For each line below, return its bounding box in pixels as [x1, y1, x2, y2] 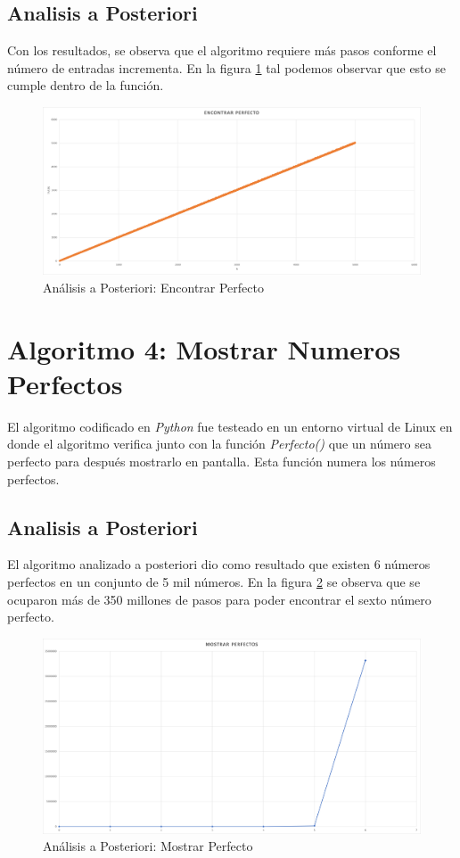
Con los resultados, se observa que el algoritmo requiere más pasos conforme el [7, 41, 437, 60]
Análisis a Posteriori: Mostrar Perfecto [43, 837, 253, 855]
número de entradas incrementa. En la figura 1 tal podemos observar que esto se [7, 58, 446, 77]
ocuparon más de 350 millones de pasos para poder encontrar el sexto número [7, 590, 431, 608]
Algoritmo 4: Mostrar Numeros [7, 330, 401, 367]
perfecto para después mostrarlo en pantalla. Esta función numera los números [7, 452, 436, 471]
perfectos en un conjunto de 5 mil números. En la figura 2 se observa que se [7, 573, 421, 591]
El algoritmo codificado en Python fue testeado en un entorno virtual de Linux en [7, 417, 453, 435]
